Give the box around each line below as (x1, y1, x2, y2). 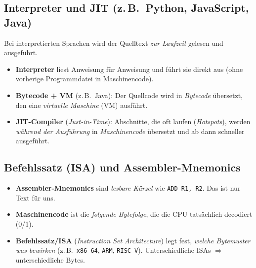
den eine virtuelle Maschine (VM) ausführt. (15, 100, 148, 110)
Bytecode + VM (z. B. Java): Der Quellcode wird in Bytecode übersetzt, (15, 90, 243, 100)
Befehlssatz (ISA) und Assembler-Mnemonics (4, 160, 241, 175)
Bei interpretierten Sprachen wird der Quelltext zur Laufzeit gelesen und (4, 37, 223, 48)
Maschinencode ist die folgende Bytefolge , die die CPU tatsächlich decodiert (15, 209, 253, 219)
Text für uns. (15, 192, 55, 202)
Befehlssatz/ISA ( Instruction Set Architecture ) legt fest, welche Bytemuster (15, 235, 251, 245)
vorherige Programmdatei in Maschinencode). (15, 73, 154, 84)
